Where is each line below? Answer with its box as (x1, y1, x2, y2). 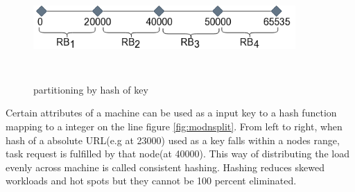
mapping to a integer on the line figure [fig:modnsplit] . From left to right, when (6, 119, 343, 133)
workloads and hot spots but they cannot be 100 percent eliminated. (6, 173, 297, 188)
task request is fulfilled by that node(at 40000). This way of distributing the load (6, 146, 349, 161)
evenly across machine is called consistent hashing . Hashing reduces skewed (6, 159, 324, 174)
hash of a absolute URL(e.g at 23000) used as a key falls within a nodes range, (6, 132, 340, 147)
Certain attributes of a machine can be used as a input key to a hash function (6, 105, 337, 120)
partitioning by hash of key (33, 82, 148, 96)
